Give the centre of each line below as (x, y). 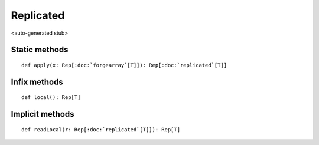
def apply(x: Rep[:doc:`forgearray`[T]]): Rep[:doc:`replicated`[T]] (124, 65)
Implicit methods (43, 114)
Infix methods (37, 82)
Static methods (40, 50)
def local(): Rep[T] (51, 98)
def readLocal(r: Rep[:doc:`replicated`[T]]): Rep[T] (101, 129)
